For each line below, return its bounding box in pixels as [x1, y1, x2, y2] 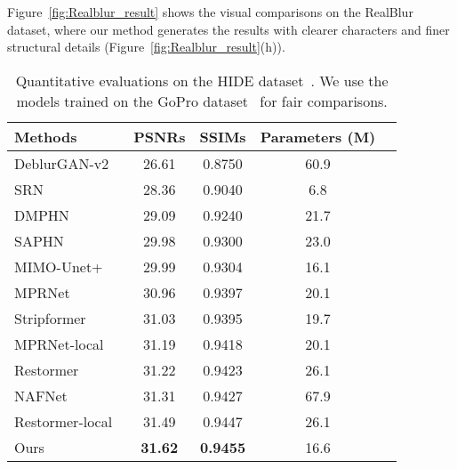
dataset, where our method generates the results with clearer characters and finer [7, 20, 450, 38]
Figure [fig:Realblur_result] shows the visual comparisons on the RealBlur [7, 3, 413, 20]
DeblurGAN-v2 [14, 152, 109, 174]
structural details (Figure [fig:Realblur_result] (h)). [7, 37, 285, 56]
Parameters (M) [260, 125, 376, 147]
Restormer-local [14, 410, 113, 432]
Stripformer [14, 307, 86, 328]
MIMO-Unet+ [14, 255, 103, 277]
